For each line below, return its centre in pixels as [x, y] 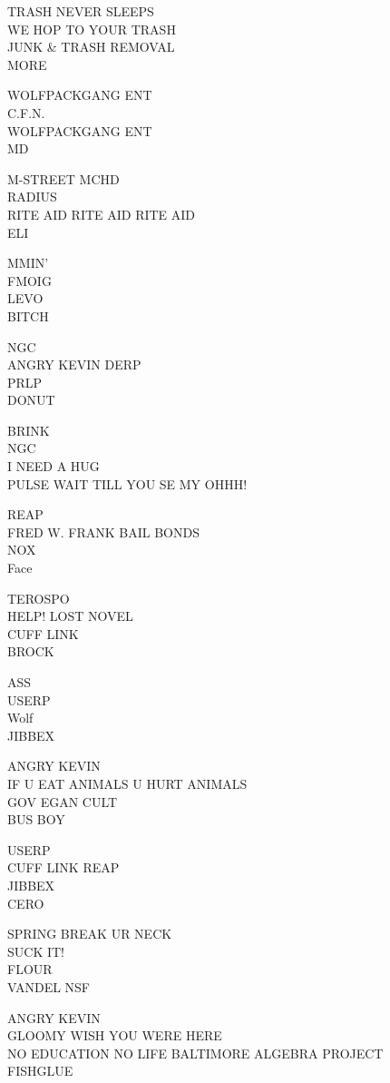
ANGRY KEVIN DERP [74, 364]
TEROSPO [39, 598]
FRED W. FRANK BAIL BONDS [103, 532]
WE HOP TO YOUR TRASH [92, 29]
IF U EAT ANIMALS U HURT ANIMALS [127, 783]
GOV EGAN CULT [63, 801]
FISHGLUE [40, 1071]
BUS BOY [36, 819]
